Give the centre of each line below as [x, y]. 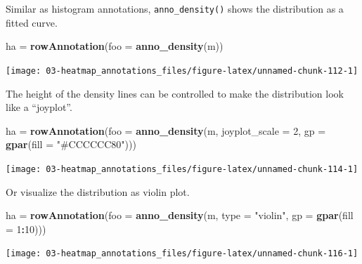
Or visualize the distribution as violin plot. [98, 191]
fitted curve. [32, 22]
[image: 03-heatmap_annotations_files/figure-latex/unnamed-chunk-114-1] [182, 169]
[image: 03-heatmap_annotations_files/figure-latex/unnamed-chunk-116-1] [182, 254]
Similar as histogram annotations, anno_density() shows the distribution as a [175, 8]
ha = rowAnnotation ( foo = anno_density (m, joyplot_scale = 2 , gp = [166, 130]
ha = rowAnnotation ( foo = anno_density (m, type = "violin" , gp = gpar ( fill [180, 215]
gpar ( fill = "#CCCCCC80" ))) [71, 144]
